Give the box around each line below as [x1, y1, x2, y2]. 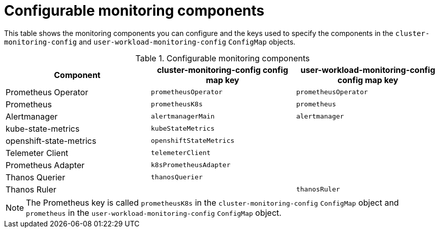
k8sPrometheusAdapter [150, 161, 231, 169]
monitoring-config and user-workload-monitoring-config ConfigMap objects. [4, 37, 296, 46]
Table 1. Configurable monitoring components [135, 53, 310, 63]
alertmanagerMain [150, 112, 215, 121]
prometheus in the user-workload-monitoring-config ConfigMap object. [26, 207, 281, 218]
